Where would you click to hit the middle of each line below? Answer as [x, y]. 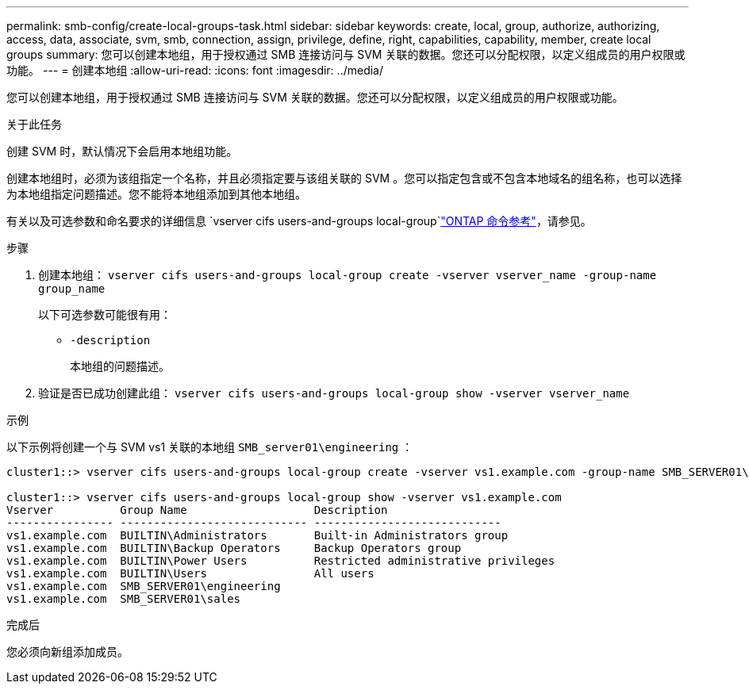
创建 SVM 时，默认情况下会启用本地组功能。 [122, 151]
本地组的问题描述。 [120, 366]
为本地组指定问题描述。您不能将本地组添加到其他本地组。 [156, 194]
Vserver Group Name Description [197, 510]
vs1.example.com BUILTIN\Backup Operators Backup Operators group [234, 548]
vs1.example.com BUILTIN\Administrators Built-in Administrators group [257, 535]
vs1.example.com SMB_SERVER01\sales [124, 599]
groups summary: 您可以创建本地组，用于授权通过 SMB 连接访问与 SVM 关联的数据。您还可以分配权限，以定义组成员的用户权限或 [346, 54]
